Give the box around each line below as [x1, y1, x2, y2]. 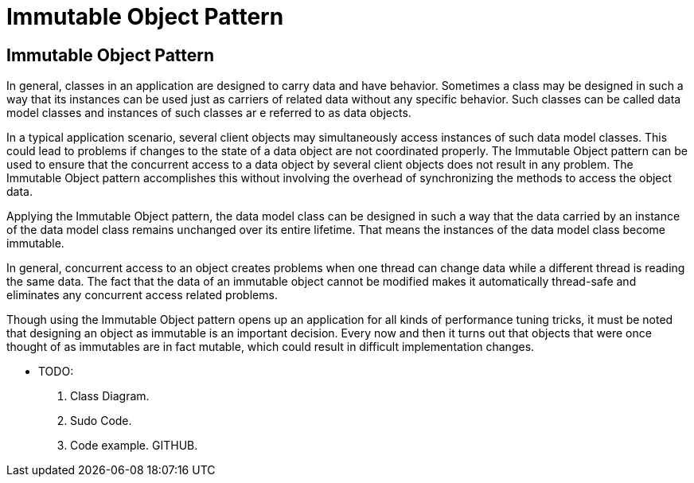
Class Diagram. [70, 389, 150, 403]
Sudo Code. [70, 414, 132, 428]
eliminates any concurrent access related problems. [6, 288, 278, 302]
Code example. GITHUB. [70, 438, 198, 453]
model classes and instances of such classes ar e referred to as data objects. [6, 106, 411, 120]
